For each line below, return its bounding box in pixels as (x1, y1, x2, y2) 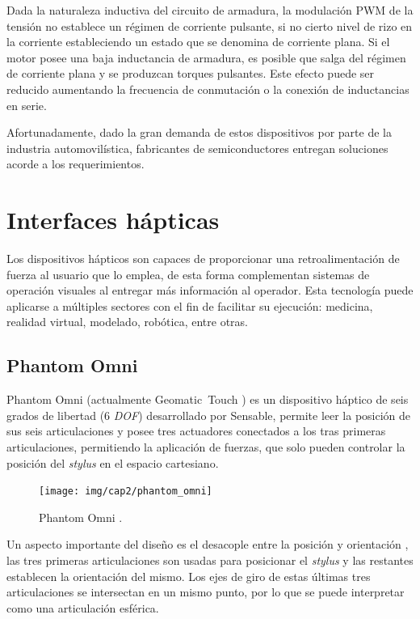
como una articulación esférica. (6, 599, 159, 616)
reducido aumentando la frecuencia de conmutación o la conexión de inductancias (6, 80, 409, 97)
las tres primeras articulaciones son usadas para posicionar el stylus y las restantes (6, 552, 414, 569)
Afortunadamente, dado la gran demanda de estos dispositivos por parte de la (6, 124, 392, 141)
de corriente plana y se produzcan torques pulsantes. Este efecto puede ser (6, 65, 375, 82)
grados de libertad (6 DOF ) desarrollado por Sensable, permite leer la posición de (6, 406, 411, 423)
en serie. (6, 96, 47, 113)
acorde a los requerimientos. (6, 155, 145, 172)
